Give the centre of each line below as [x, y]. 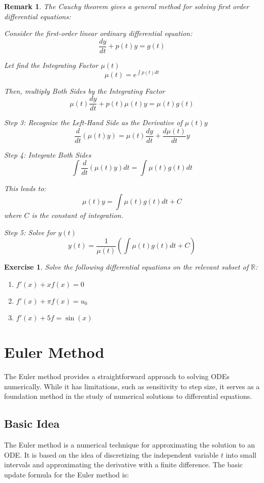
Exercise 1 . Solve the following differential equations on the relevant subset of [126, 267]
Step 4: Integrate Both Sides [48, 154]
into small [241, 454]
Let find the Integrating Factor [51, 65]
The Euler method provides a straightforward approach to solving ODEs [117, 376]
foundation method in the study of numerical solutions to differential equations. [128, 396]
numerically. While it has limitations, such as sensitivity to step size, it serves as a [132, 386]
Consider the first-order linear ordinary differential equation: [98, 33]
